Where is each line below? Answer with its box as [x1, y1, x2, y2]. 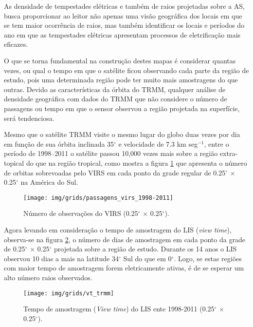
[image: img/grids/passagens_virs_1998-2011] [23, 194, 173, 201]
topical [4, 157, 24, 168]
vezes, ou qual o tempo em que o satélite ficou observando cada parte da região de [4, 65, 249, 75]
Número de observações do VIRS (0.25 [23, 208, 138, 218]
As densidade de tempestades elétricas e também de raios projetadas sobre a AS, [4, 1, 245, 11]
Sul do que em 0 [123, 253, 172, 263]
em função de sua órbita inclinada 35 [4, 138, 114, 149]
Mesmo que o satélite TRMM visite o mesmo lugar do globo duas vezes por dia [4, 129, 240, 139]
